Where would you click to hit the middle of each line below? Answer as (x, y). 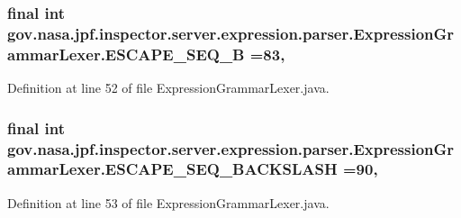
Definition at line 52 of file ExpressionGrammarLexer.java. (168, 88)
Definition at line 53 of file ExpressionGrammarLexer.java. (168, 202)
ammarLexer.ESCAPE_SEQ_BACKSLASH (172, 169)
